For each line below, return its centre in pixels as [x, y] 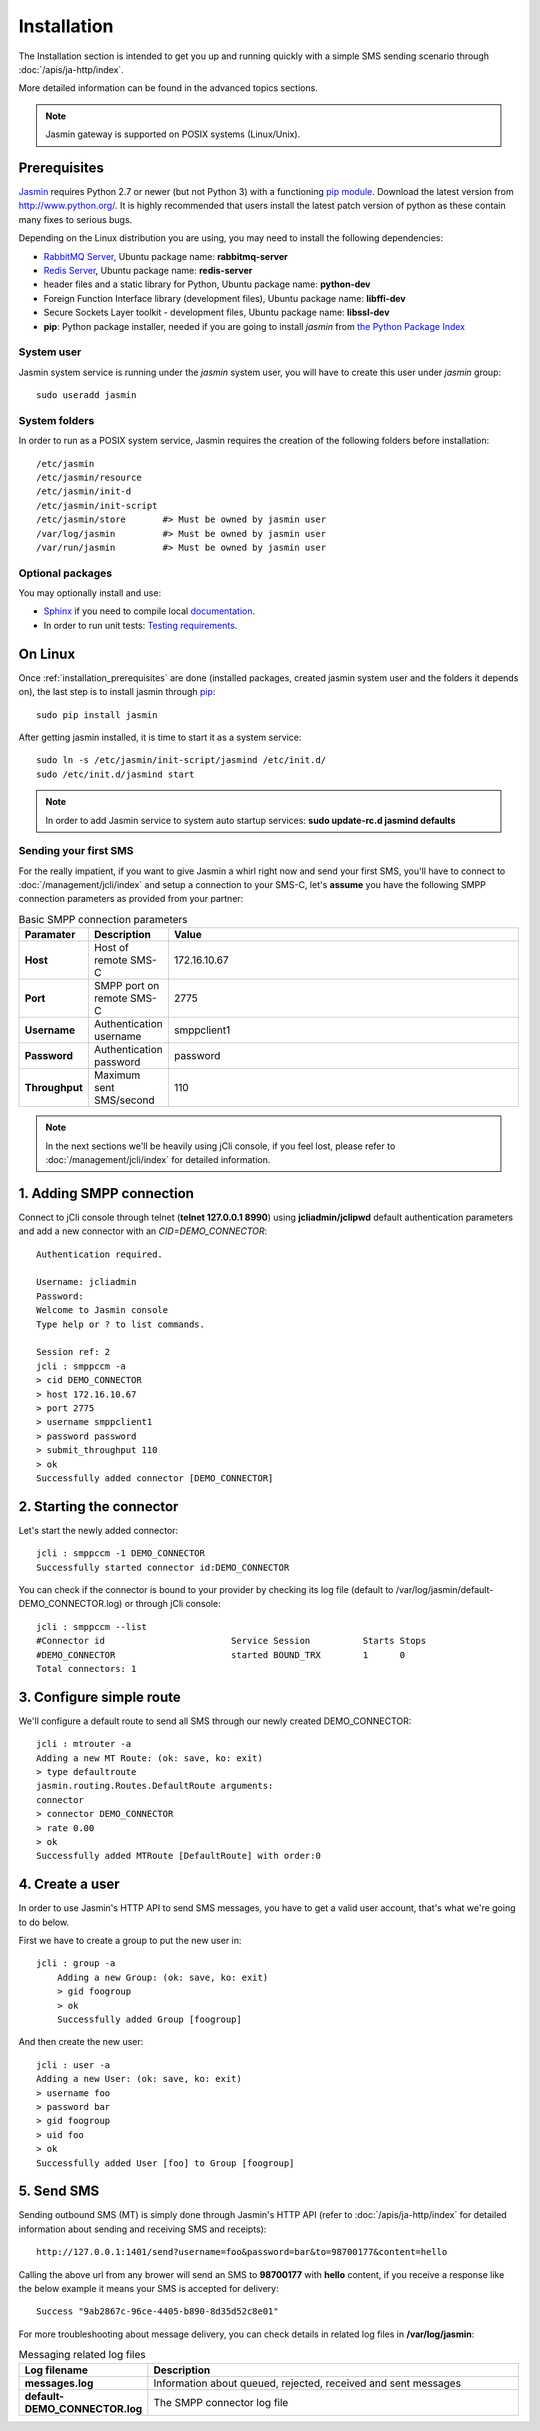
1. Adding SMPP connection [106, 1193]
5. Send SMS [59, 2191]
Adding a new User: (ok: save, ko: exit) [139, 2079]
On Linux [47, 653]
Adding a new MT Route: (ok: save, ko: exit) [150, 1758]
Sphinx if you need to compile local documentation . [149, 611]
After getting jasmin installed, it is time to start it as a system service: [160, 737]
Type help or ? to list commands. [120, 1324]
